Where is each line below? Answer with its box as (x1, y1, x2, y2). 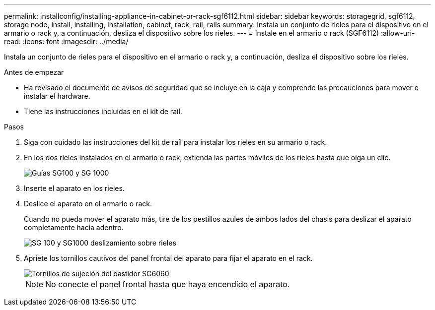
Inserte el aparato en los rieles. (24, 184, 125, 192)
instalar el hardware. (24, 92, 90, 100)
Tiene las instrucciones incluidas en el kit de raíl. (24, 107, 182, 116)
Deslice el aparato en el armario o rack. (24, 199, 152, 208)
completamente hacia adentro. (24, 223, 124, 232)
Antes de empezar (4, 68, 64, 76)
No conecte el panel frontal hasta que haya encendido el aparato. (45, 279, 290, 289)
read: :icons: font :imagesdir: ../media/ (4, 37, 129, 46)
